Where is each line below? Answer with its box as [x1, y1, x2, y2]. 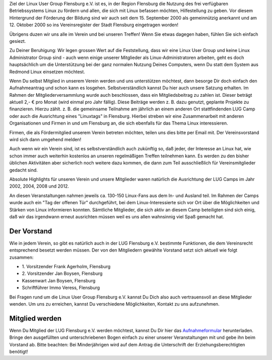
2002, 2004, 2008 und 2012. [9, 183, 69, 189]
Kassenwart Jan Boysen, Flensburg [22, 277, 96, 283]
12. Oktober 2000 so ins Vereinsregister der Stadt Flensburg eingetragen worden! [9, 22, 179, 28]
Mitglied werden [9, 314, 62, 323]
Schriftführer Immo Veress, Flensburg [22, 285, 100, 291]
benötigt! [9, 348, 28, 355]
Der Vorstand [9, 227, 52, 235]
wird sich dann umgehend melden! [9, 137, 82, 143]
